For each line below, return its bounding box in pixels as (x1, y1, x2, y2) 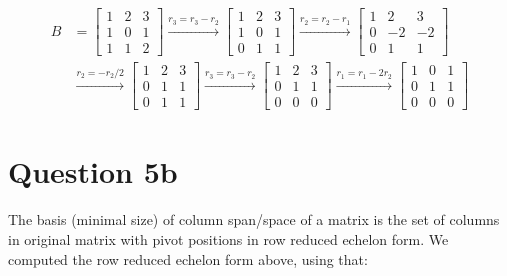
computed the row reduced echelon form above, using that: (8, 248, 368, 269)
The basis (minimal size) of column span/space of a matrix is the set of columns (8, 209, 500, 230)
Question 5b (8, 151, 178, 192)
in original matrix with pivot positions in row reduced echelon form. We (8, 228, 449, 249)
